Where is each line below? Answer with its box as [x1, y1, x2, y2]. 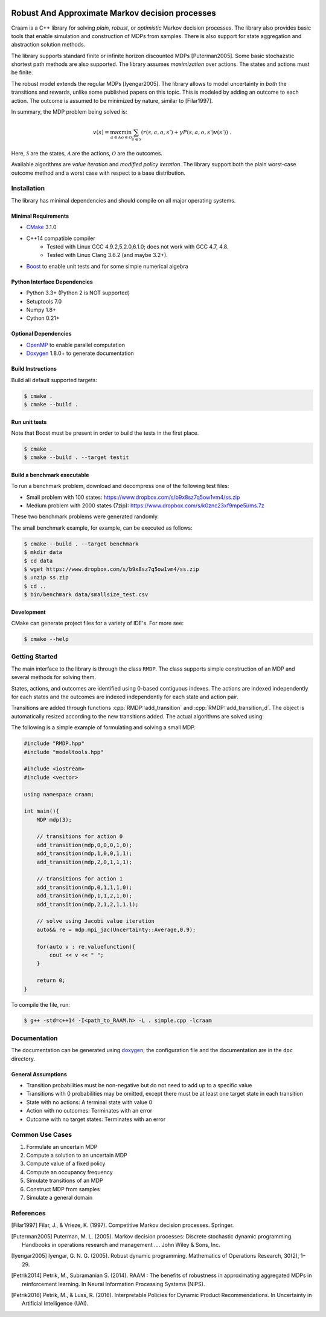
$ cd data [24, 557, 53, 564]
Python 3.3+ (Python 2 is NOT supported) [26, 289, 130, 296]
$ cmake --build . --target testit [24, 454, 129, 461]
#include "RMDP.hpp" [24, 740, 85, 747]
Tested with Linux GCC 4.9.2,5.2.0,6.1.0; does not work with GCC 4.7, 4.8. [46, 243, 229, 250]
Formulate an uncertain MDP [26, 1143, 98, 1150]
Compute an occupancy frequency [26, 1168, 113, 1176]
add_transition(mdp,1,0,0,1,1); [36, 850, 133, 857]
